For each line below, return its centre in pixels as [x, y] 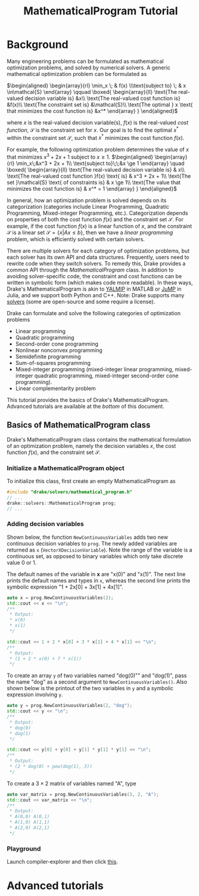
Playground [24, 849]
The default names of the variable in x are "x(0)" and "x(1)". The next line [96, 574]
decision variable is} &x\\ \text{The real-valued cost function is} [102, 98]
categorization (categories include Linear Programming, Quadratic [88, 206]
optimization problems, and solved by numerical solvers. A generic [89, 68]
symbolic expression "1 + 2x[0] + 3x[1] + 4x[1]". [65, 587]
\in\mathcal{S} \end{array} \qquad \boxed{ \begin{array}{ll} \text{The [92, 92]
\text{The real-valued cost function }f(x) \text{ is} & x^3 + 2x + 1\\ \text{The [99, 176]
